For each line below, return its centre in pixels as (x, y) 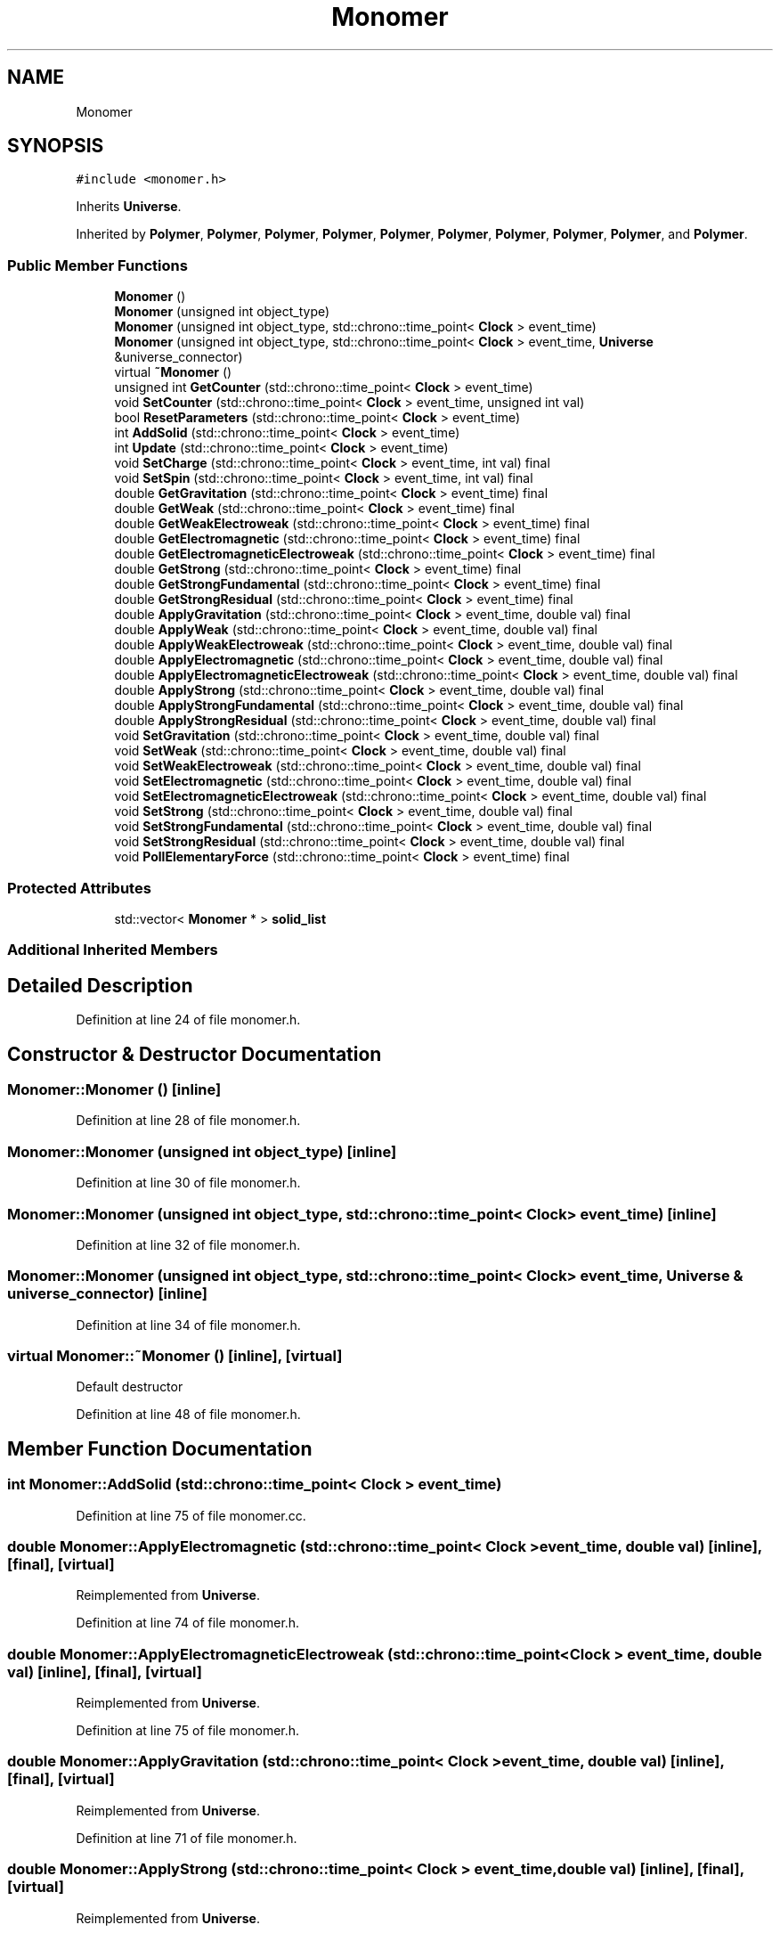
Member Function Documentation (160, 1448)
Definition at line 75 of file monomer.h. (188, 1731)
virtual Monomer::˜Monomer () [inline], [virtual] (175, 1356)
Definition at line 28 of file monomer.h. (188, 1121)
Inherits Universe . (129, 207)
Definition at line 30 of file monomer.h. (188, 1183)
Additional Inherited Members (113, 950)
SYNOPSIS (56, 146)
